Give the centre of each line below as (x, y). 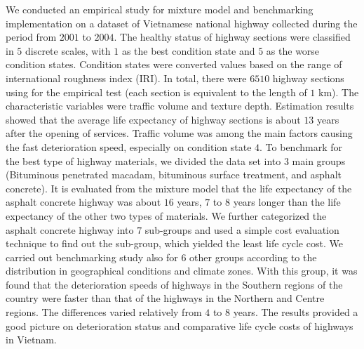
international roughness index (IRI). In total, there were (126, 78)
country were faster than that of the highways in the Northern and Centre (165, 298)
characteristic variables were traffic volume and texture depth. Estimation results (180, 106)
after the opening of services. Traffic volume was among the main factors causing (179, 133)
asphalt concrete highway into (70, 229)
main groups (319, 160)
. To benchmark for (301, 146)
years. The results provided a (296, 312)
